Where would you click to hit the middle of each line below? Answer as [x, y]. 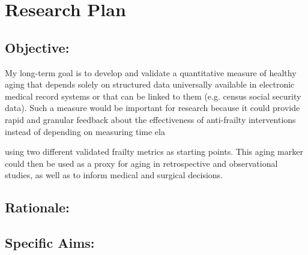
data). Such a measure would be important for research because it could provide [152, 108]
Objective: [37, 47]
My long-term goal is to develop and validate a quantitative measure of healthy [151, 72]
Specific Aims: [50, 243]
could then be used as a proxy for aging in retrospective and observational [141, 163]
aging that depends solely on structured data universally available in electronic [150, 84]
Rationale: [37, 207]
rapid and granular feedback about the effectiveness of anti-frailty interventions [150, 119]
